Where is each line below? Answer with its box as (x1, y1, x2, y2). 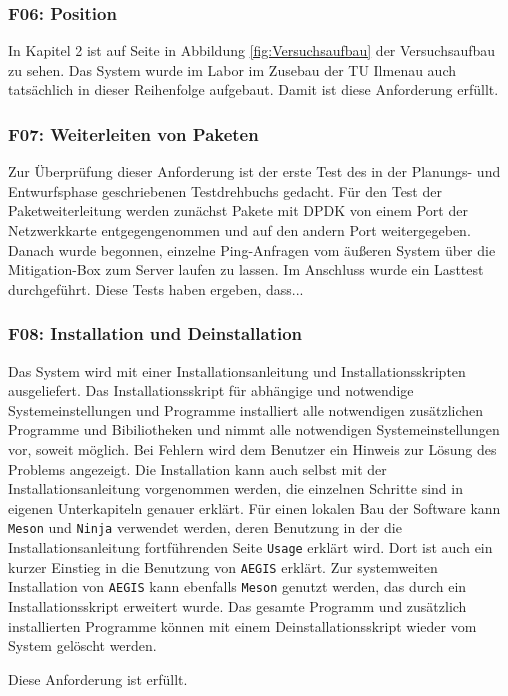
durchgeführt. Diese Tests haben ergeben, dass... (8, 278, 304, 299)
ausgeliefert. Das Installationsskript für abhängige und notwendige (8, 380, 414, 401)
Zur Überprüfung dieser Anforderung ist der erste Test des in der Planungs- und (8, 161, 501, 182)
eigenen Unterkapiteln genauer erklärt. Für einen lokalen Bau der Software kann (8, 497, 501, 518)
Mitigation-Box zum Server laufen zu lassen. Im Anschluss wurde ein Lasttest (8, 259, 484, 280)
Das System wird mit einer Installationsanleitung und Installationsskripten (8, 360, 466, 381)
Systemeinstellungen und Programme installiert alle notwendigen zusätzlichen (8, 399, 484, 420)
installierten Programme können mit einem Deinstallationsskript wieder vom (8, 615, 477, 636)
